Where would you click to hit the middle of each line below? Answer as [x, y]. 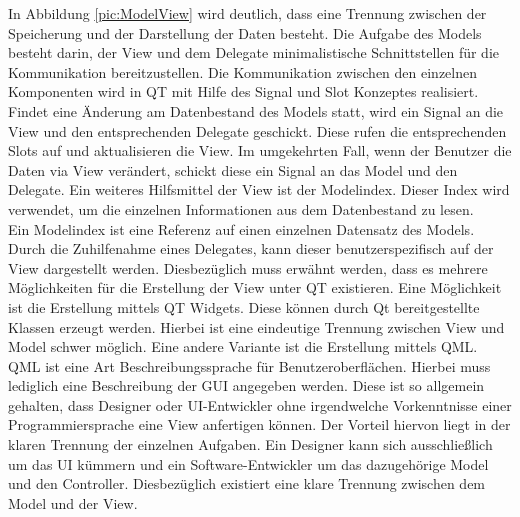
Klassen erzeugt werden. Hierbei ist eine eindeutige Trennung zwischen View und [256, 326]
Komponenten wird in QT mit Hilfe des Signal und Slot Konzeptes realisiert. [243, 91]
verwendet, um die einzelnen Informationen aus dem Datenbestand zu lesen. [241, 208]
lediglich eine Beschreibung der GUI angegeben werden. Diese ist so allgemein [246, 385]
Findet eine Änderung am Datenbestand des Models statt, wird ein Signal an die [256, 110]
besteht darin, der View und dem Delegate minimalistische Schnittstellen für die [254, 52]
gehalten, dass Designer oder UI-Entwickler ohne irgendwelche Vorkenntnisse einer [260, 404]
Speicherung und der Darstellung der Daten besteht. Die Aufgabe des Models [245, 32]
